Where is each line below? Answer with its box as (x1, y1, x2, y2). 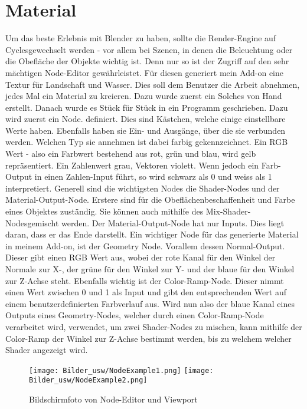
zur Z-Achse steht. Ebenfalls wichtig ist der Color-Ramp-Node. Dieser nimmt (5, 274, 284, 286)
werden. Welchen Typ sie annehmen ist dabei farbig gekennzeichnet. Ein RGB (5, 136, 288, 148)
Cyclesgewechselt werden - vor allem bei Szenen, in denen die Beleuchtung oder (5, 43, 293, 55)
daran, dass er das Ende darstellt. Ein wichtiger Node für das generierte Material (5, 228, 299, 240)
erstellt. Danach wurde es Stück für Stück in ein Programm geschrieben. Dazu (5, 101, 288, 113)
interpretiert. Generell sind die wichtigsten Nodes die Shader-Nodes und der (5, 182, 280, 194)
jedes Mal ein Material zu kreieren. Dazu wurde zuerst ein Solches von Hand (5, 90, 282, 102)
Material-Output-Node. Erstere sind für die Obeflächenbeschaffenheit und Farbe (5, 193, 295, 206)
